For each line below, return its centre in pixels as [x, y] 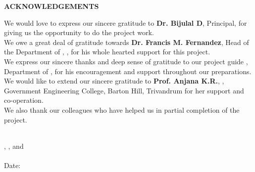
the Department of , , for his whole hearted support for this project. [107, 52]
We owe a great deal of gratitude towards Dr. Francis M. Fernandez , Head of [127, 42]
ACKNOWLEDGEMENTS [51, 6]
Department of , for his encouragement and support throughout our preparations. [128, 71]
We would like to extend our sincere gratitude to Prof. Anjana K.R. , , [114, 81]
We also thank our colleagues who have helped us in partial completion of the [122, 109]
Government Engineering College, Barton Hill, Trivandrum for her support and [124, 90]
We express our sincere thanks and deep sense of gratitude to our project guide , [126, 61]
